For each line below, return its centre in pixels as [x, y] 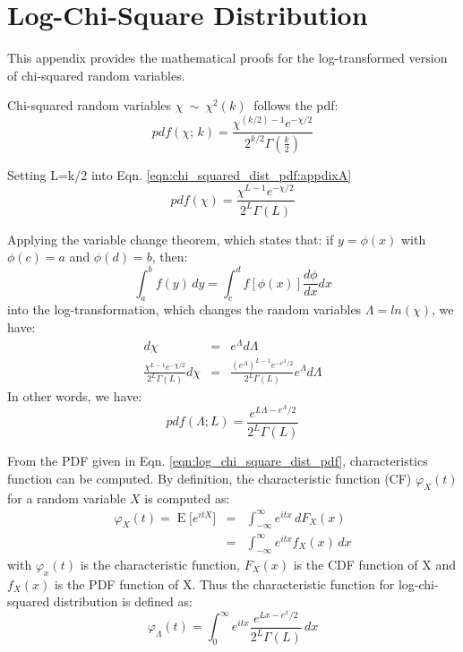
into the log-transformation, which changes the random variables [184, 309]
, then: [170, 257]
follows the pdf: [296, 105]
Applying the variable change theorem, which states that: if [171, 239]
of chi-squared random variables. [96, 75]
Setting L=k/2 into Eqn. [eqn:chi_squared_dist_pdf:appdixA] [180, 174]
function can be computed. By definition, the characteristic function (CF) [210, 478]
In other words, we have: [75, 395]
